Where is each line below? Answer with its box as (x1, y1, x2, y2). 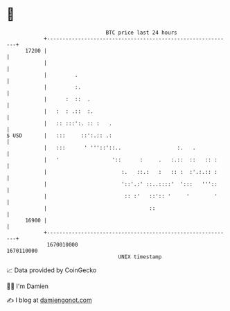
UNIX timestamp (118, 253, 162, 260)
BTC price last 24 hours (105, 29, 177, 36)
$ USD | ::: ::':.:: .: (6, 132, 112, 139)
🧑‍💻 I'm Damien (6, 282, 49, 290)
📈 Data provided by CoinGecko (6, 266, 97, 274)
